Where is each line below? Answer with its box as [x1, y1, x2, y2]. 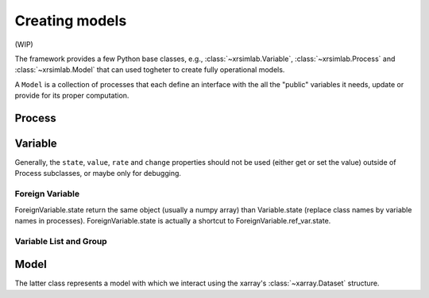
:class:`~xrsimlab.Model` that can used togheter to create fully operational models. [14, 65, 285, 74]
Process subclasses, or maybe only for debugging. [14, 169, 182, 178]
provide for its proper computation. [14, 91, 129, 101]
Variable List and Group [14, 235, 107, 246]
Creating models [14, 12, 127, 29]
